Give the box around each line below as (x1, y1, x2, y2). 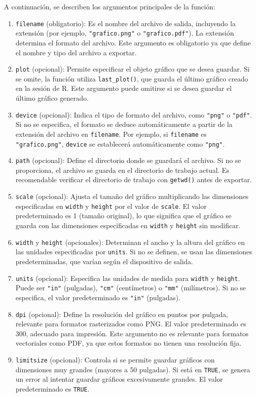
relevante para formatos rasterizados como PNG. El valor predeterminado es (15, 318, 247, 329)
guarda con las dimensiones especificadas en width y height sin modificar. (15, 220, 241, 230)
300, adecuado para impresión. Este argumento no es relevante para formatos (15, 328, 249, 338)
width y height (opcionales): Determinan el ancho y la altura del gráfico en (15, 237, 245, 247)
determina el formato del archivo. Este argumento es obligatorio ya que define (15, 37, 251, 47)
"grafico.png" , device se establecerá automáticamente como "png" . (15, 138, 225, 149)
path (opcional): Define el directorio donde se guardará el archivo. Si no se (15, 155, 241, 165)
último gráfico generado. (15, 93, 89, 103)
